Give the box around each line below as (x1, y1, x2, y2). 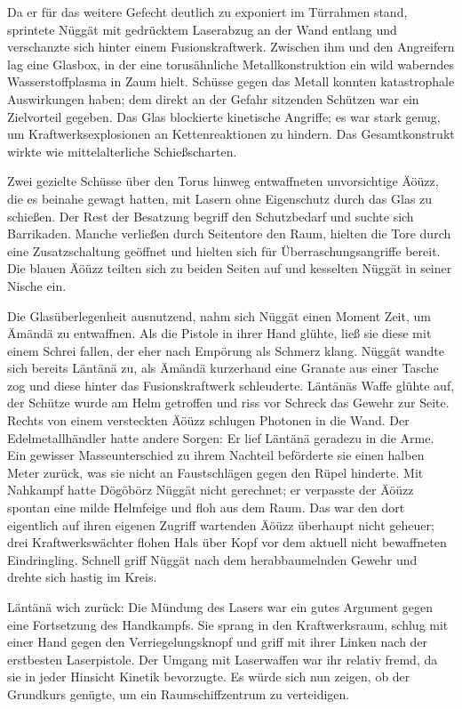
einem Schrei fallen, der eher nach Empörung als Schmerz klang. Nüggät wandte (7, 341, 445, 359)
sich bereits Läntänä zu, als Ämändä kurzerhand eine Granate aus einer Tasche (7, 359, 439, 377)
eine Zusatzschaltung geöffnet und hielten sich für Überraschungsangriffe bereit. (7, 241, 441, 260)
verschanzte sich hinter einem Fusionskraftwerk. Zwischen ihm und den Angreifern (7, 37, 455, 56)
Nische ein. (7, 276, 67, 294)
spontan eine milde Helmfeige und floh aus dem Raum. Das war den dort (7, 498, 405, 517)
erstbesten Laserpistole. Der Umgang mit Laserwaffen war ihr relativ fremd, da (7, 649, 438, 668)
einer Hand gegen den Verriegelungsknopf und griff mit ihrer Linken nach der (7, 632, 428, 651)
